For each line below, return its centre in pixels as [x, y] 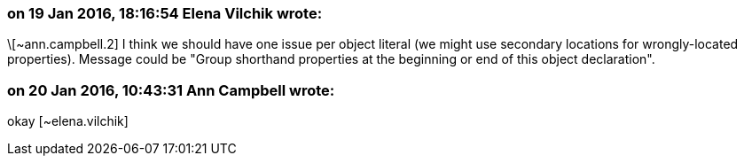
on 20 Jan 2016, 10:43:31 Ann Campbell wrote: [171, 90]
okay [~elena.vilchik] [68, 121]
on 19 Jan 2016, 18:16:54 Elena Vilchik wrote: [165, 13]
